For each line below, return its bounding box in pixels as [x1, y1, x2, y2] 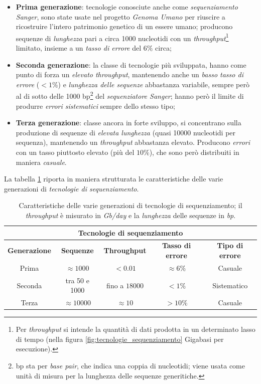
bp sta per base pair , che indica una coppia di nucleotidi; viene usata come [16, 360, 245, 371]
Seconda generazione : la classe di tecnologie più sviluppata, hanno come [16, 59, 246, 70]
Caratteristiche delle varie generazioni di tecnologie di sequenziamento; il [19, 200, 242, 211]
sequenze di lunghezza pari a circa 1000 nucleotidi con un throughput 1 [16, 31, 229, 43]
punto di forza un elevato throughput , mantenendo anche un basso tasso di [16, 69, 243, 80]
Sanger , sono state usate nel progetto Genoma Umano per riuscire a [16, 11, 225, 22]
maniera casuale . [16, 156, 67, 167]
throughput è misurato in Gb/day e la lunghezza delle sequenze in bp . [25, 210, 236, 220]
